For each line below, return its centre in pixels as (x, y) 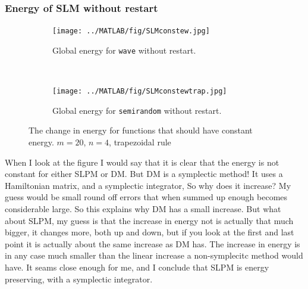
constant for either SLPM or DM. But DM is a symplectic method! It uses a (144, 174)
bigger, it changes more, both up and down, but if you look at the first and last (150, 232)
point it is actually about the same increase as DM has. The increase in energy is (153, 243)
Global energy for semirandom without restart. (137, 110)
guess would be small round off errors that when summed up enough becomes (146, 197)
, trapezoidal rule (140, 142)
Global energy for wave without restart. (124, 50)
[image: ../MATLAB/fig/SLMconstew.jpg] (131, 31)
